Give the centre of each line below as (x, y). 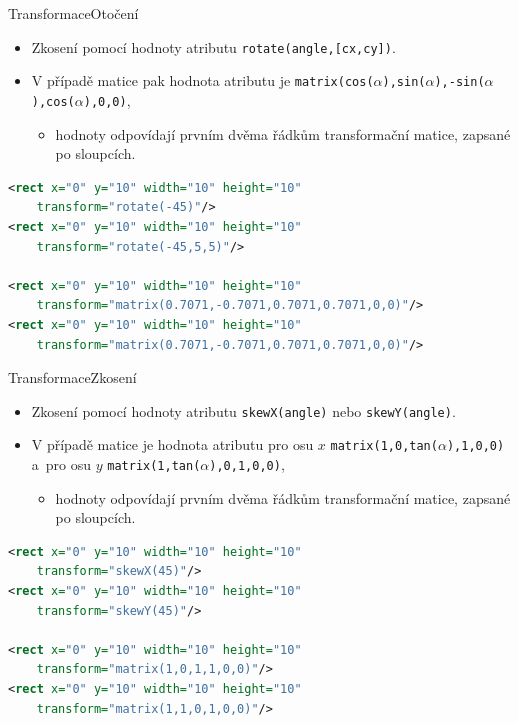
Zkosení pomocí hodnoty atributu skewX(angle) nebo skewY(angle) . (243, 410)
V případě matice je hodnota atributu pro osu (172, 444)
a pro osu (61, 464)
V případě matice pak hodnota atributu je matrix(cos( (202, 80)
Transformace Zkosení (72, 377)
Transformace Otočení (73, 13)
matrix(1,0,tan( (384, 446)
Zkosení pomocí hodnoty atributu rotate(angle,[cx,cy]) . (213, 46)
